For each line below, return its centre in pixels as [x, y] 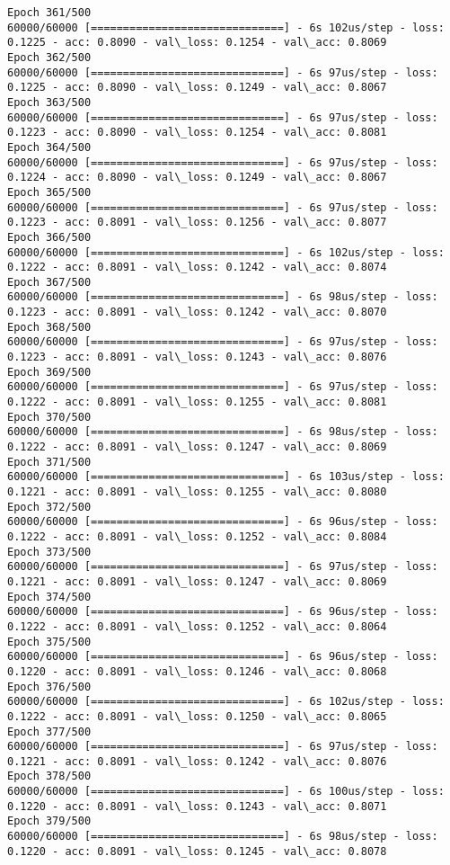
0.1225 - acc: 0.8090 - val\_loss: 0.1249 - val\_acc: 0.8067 [197, 88]
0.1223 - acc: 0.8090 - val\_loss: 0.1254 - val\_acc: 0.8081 [197, 133]
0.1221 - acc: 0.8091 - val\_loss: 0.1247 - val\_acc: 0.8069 [197, 581]
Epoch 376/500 [49, 687]
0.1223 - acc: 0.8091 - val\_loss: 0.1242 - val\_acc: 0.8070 [197, 312]
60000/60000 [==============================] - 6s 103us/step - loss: [226, 477]
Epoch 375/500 [49, 642]
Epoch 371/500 [49, 462]
